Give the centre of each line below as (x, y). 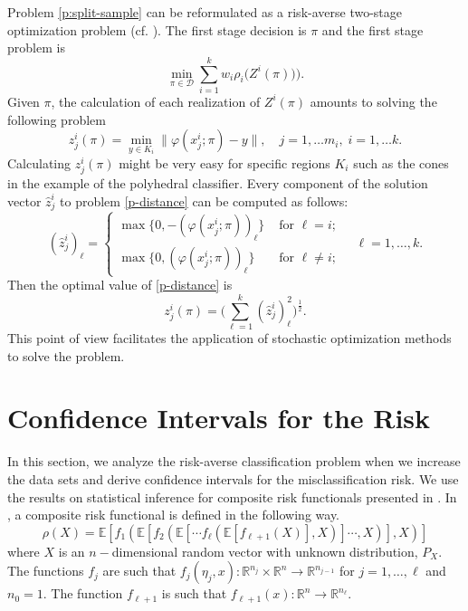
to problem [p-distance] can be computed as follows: (204, 200)
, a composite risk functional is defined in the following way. (174, 515)
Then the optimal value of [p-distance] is (120, 285)
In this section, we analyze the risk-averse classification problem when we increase (234, 461)
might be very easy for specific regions (224, 162)
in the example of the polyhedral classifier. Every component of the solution (218, 183)
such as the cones (401, 162)
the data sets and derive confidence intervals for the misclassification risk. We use (233, 479)
